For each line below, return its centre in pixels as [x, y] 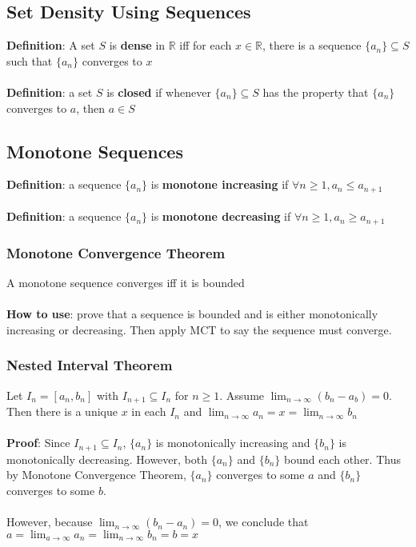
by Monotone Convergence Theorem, [96, 475]
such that [30, 60]
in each [149, 411]
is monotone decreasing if [221, 216]
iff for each [206, 45]
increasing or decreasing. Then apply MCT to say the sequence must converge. [199, 329]
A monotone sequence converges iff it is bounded [126, 283]
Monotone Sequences [95, 151]
